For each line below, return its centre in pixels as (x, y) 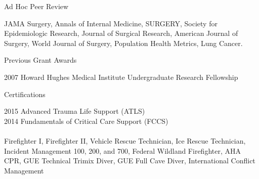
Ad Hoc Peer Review (36, 6)
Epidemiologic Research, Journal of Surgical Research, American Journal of (121, 33)
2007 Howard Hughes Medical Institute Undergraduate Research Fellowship (121, 77)
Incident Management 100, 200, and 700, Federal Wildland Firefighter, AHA (122, 150)
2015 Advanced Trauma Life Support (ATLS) (75, 111)
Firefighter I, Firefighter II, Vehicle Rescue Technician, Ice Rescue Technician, (125, 140)
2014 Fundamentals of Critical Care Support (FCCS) (86, 121)
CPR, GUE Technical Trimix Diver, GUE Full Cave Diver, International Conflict (130, 161)
